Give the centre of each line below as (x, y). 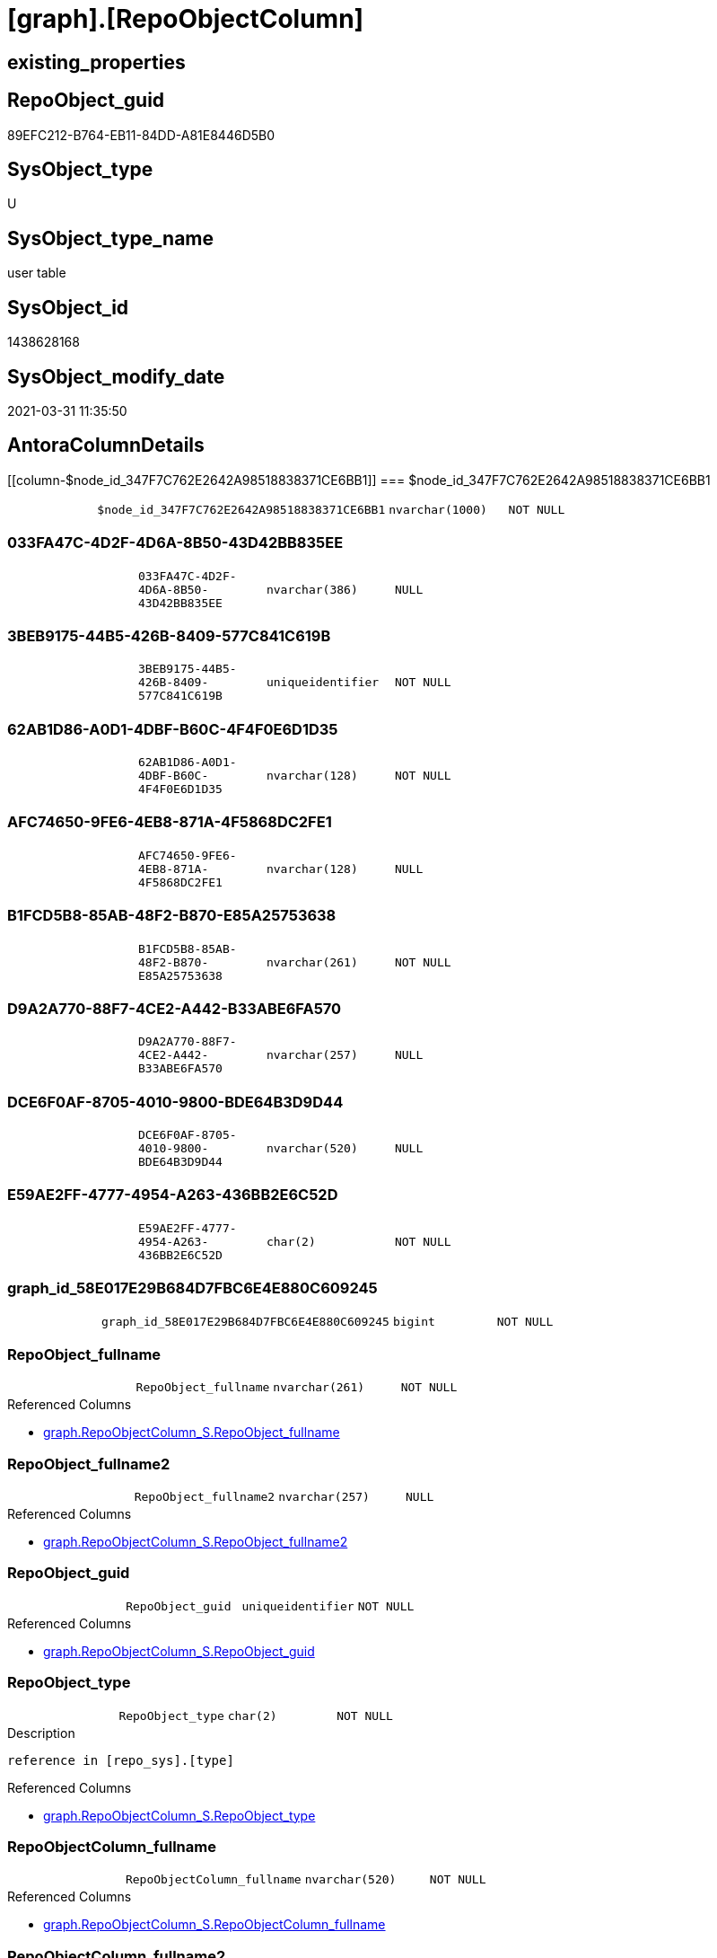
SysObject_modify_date (116, 376)
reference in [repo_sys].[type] (121, 1760)
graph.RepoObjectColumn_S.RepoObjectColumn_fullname (214, 1925)
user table (37, 273)
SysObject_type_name (111, 238)
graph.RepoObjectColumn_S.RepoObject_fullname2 (196, 1542)
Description (41, 1733)
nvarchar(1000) (438, 509)
